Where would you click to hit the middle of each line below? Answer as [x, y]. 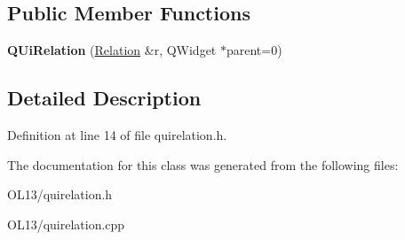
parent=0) [254, 50]
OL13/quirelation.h [60, 194]
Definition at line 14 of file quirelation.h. [117, 135]
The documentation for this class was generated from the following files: [203, 164]
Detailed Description [104, 98]
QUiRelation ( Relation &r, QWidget [112, 50]
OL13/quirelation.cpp [66, 224]
